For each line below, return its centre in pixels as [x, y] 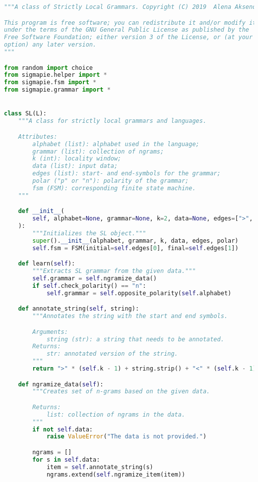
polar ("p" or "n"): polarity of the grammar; [111, 181]
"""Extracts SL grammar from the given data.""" [114, 271]
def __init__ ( [41, 211]
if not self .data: [63, 429]
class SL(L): [25, 114]
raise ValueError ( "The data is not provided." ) [127, 437]
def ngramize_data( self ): [61, 384]
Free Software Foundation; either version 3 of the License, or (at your [129, 37]
